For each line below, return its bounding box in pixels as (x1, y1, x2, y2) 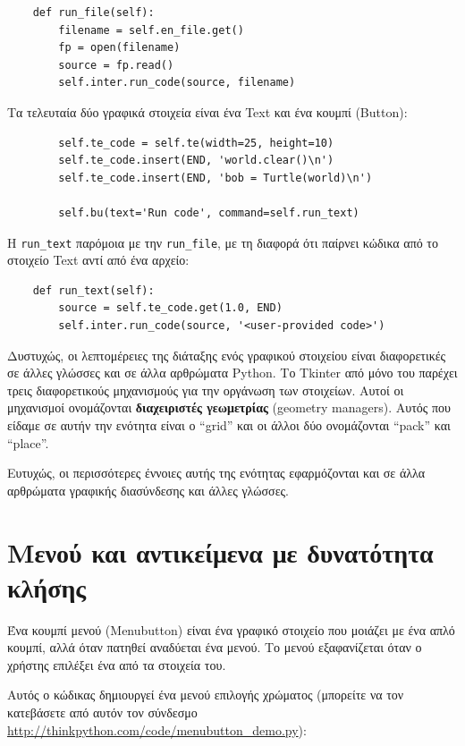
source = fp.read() (58, 58, 174, 72)
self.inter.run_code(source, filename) (58, 76, 296, 89)
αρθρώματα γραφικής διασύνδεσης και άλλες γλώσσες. (7, 480, 289, 499)
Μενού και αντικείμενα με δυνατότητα (7, 533, 434, 570)
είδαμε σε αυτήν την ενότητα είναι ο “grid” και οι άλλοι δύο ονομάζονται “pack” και (7, 415, 451, 434)
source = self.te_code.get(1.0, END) (58, 301, 283, 315)
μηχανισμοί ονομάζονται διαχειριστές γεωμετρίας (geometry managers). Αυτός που (7, 398, 452, 417)
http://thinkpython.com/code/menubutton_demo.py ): (7, 720, 307, 739)
